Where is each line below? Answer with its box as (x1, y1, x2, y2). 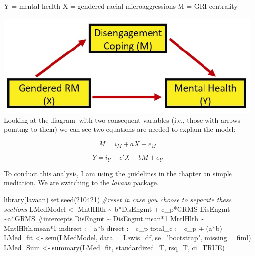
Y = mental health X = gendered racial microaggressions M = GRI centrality (4, 1, 238, 11)
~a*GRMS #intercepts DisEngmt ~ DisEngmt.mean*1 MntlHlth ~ (4, 213, 204, 224)
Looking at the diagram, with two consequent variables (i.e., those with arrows (4, 114, 241, 125)
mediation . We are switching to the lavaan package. (4, 178, 159, 188)
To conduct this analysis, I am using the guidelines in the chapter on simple (4, 168, 232, 178)
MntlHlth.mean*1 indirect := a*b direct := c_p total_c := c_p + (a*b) (4, 223, 223, 233)
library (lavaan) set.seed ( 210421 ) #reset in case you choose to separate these (4, 194, 232, 204)
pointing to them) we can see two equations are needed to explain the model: (4, 124, 236, 134)
